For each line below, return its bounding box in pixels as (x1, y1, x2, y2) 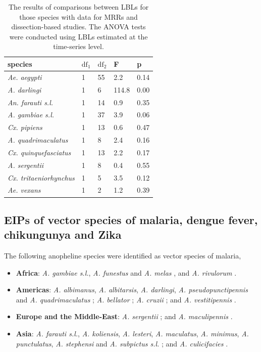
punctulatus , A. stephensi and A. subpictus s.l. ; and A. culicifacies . (16, 338, 228, 348)
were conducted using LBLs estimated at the (9, 31, 148, 41)
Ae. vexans (8, 185, 41, 195)
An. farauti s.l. (8, 97, 54, 107)
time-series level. (53, 41, 104, 52)
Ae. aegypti (8, 71, 42, 82)
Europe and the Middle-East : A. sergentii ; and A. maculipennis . (16, 311, 233, 322)
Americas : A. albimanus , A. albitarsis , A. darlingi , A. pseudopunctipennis (16, 284, 248, 295)
